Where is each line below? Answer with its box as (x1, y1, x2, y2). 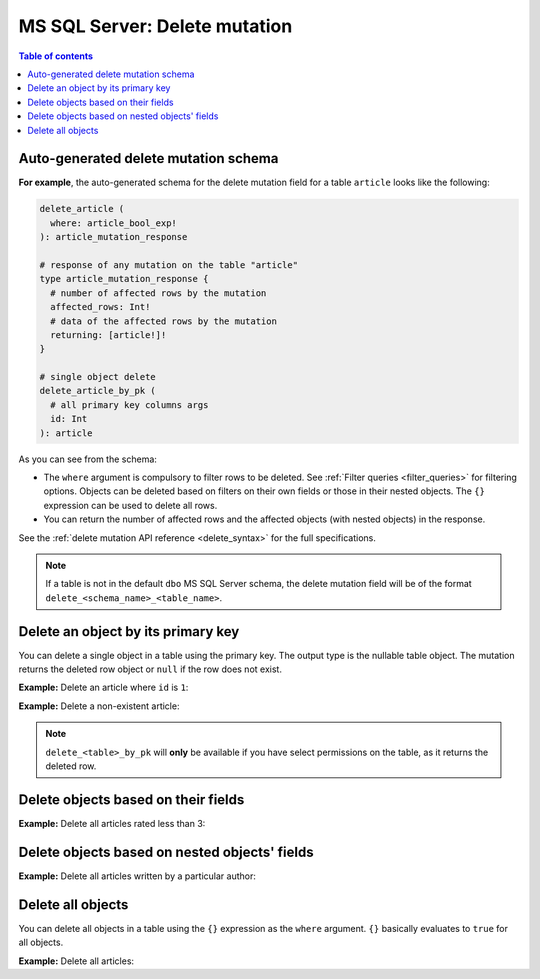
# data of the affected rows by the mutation (50, 315, 277, 327)
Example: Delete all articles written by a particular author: (18, 870, 257, 882)
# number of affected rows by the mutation (50, 287, 267, 299)
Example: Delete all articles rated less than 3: (18, 817, 206, 829)
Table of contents (18, 50, 94, 62)
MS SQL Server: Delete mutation (18, 15, 293, 37)
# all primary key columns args (50, 399, 209, 410)
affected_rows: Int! (50, 301, 151, 313)
